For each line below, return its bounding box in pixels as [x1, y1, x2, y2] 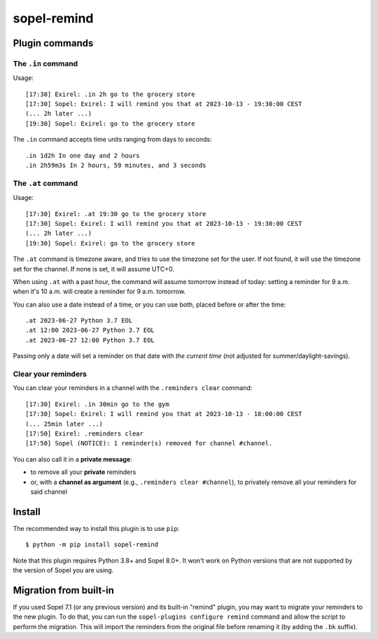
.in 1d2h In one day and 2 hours [25, 152, 140, 159]
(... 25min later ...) [25, 419, 104, 428]
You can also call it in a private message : [13, 455, 132, 463]
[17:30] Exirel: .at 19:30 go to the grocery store [25, 210, 206, 217]
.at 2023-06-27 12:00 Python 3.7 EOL [25, 336, 155, 344]
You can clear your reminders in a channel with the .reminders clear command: [13, 384, 253, 392]
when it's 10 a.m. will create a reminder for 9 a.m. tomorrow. [13, 288, 186, 296]
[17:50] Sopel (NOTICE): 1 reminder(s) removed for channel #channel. [25, 439, 273, 448]
